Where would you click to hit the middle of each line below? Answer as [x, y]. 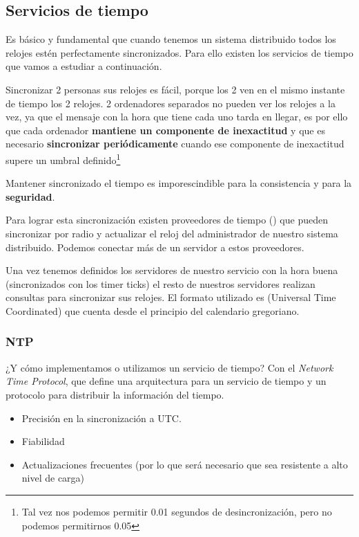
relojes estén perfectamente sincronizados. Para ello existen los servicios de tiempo [179, 52]
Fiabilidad [43, 441]
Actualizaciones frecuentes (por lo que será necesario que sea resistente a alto [185, 464]
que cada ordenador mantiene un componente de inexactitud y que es [165, 130]
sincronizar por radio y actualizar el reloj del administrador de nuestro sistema [172, 233]
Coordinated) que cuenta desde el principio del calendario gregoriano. [153, 310]
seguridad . [30, 196]
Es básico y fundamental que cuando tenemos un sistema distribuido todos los [171, 39]
